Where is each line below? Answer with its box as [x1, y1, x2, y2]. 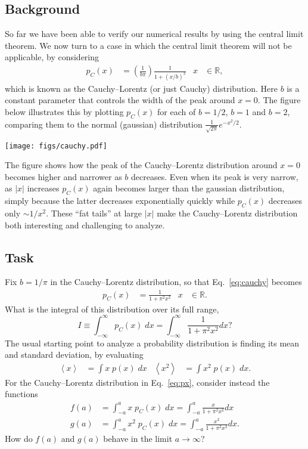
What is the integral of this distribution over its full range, [5, 302, 219, 315]
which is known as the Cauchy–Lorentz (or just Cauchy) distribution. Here [5, 82, 278, 94]
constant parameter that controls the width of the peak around [5, 94, 235, 106]
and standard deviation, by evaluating [5, 348, 144, 361]
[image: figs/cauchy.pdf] [5, 141, 107, 150]
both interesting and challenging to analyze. [5, 218, 165, 231]
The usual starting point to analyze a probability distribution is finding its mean [5, 336, 300, 349]
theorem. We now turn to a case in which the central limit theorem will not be [5, 39, 292, 51]
